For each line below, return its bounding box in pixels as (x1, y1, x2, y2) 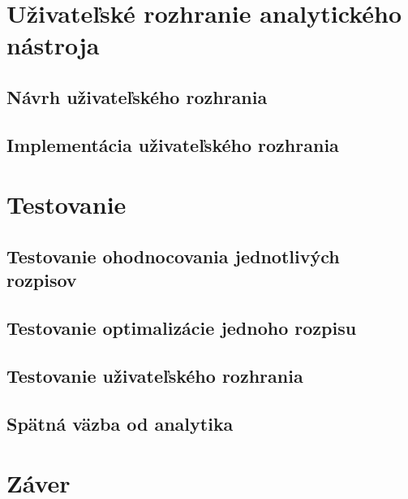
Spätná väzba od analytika (6, 410, 234, 436)
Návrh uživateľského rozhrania (6, 84, 268, 109)
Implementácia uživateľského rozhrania (6, 132, 339, 157)
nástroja (6, 28, 100, 62)
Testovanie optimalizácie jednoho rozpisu (6, 315, 357, 341)
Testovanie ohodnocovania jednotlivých (6, 243, 340, 268)
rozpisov (6, 267, 77, 293)
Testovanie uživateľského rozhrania (6, 362, 303, 388)
